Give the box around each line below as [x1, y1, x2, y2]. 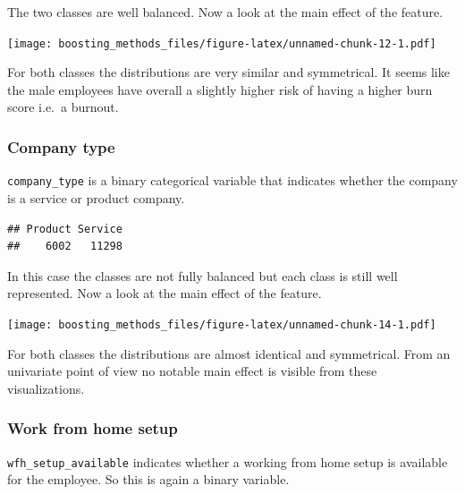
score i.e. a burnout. [7, 98, 119, 116]
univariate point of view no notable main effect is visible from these [7, 362, 377, 380]
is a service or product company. [7, 188, 185, 207]
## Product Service [7, 222, 123, 235]
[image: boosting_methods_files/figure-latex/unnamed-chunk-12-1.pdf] [7, 37, 436, 50]
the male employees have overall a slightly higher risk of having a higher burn [7, 80, 433, 98]
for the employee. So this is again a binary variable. [7, 470, 290, 489]
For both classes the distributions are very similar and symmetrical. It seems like [7, 63, 450, 81]
